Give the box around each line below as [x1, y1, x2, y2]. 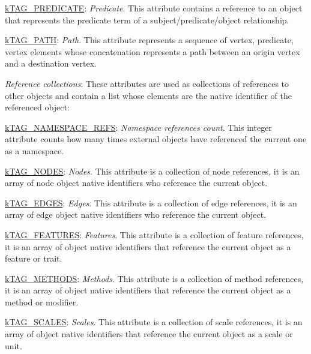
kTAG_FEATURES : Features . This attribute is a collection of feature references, [5, 228, 304, 241]
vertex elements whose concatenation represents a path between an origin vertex [5, 45, 300, 58]
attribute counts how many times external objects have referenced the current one [5, 133, 307, 145]
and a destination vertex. [5, 57, 97, 70]
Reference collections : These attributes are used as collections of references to [5, 77, 289, 89]
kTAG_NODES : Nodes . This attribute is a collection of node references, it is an [5, 164, 300, 177]
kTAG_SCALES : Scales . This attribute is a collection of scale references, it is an [5, 316, 303, 328]
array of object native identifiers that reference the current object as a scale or [5, 328, 293, 340]
